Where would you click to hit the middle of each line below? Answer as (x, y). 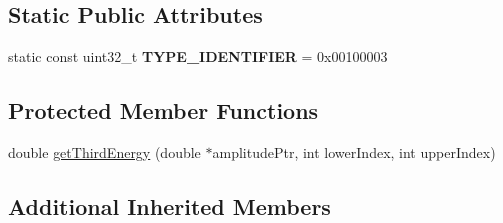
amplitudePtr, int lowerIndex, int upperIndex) (354, 152)
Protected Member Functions (163, 110)
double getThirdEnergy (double (104, 152)
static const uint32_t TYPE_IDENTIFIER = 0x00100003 (198, 56)
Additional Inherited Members (169, 205)
